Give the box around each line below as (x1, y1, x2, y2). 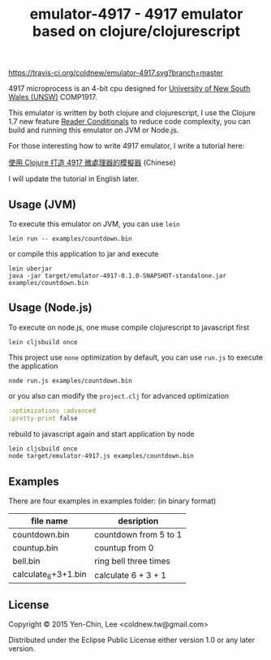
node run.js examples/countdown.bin (8, 377, 132, 385)
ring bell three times (94, 555, 170, 567)
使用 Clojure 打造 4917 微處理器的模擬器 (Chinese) (8, 157, 177, 167)
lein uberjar (8, 265, 53, 273)
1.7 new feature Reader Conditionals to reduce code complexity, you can (8, 117, 251, 127)
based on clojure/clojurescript (32, 22, 241, 41)
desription (117, 515, 159, 527)
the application (8, 360, 58, 370)
